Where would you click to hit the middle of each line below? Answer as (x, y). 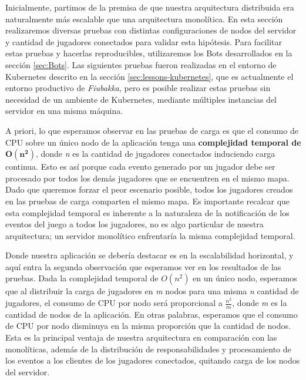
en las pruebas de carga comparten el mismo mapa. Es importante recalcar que (148, 201)
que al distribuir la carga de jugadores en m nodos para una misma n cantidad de (152, 291)
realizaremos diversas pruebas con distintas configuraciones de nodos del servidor (151, 30)
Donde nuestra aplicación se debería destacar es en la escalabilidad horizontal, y (149, 255)
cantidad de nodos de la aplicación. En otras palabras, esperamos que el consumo (152, 314)
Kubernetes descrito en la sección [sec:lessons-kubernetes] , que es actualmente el (149, 76)
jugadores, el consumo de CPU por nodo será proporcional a (114, 303)
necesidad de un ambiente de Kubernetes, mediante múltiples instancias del (141, 99)
